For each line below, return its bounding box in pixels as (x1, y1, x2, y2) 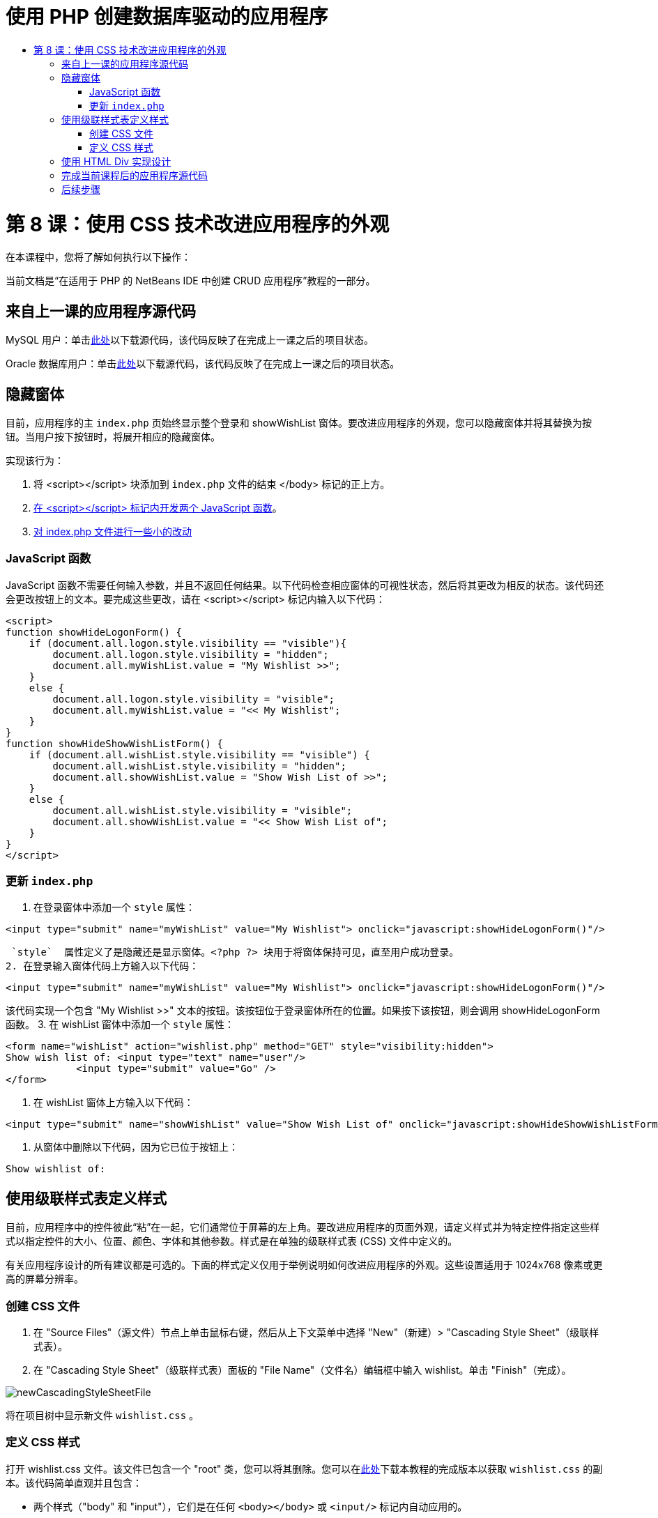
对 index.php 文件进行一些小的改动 (33, 525, 192, 537)
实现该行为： (6, 454, 64, 466)
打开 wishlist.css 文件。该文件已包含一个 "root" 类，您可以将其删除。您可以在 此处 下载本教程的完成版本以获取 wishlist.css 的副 (6, 1462, 603, 1475)
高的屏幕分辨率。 (6, 1273, 84, 1285)
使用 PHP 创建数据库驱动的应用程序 (6, 5, 328, 29)
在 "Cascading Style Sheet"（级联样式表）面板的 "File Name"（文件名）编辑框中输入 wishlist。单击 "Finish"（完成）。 (33, 1364, 572, 1377)
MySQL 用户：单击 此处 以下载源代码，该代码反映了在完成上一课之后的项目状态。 (6, 334, 374, 346)
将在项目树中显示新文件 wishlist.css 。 (6, 1409, 199, 1422)
